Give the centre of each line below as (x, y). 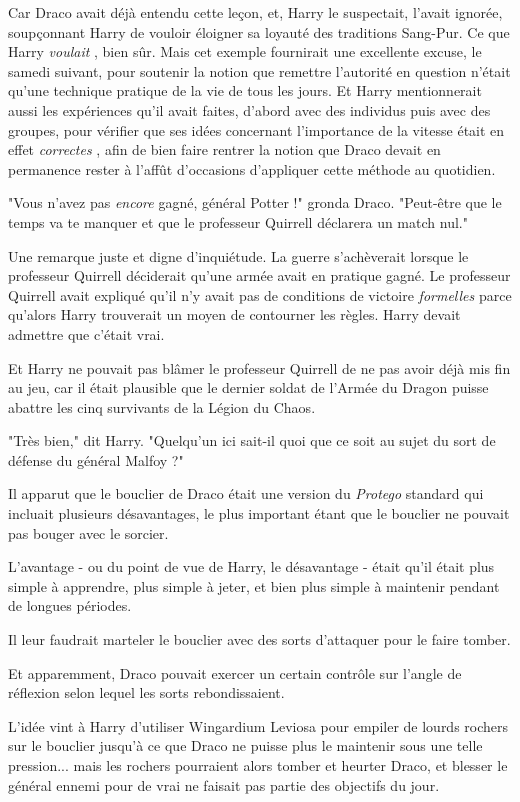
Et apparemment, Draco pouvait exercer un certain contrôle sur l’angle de (235, 672)
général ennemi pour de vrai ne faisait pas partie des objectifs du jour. (224, 784)
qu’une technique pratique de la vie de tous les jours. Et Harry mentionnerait (245, 90)
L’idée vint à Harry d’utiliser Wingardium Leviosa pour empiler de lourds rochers (258, 725)
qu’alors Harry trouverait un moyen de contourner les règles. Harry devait (234, 314)
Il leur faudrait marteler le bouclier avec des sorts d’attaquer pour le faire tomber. (259, 639)
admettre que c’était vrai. (86, 333)
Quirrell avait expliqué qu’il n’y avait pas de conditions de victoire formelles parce (260, 294)
